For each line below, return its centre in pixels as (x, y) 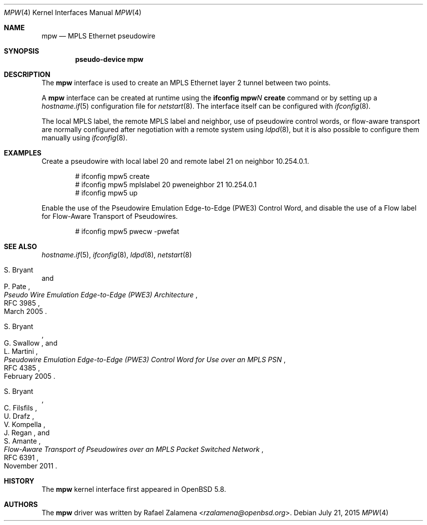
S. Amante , (22, 441)
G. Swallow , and (31, 343)
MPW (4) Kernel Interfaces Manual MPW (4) (73, 12)
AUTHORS (21, 504)
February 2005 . (30, 376)
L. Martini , (21, 351)
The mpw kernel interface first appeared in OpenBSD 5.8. (134, 489)
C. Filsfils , (20, 408)
